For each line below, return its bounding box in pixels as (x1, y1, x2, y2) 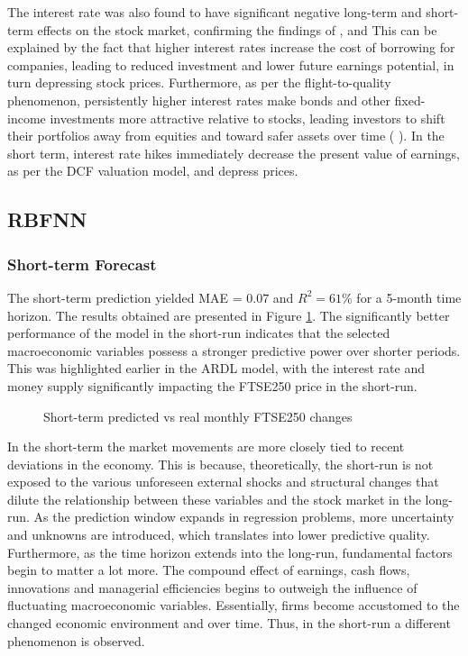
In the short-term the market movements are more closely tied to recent (7, 437, 405, 456)
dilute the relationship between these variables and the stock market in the (7, 489, 421, 508)
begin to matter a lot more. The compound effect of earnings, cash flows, (7, 560, 410, 579)
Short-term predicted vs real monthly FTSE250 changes (43, 406, 353, 425)
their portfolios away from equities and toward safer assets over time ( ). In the (7, 126, 445, 145)
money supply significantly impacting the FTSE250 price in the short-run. (7, 376, 418, 395)
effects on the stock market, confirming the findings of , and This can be (37, 20, 437, 39)
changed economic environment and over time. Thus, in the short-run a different (7, 614, 451, 633)
